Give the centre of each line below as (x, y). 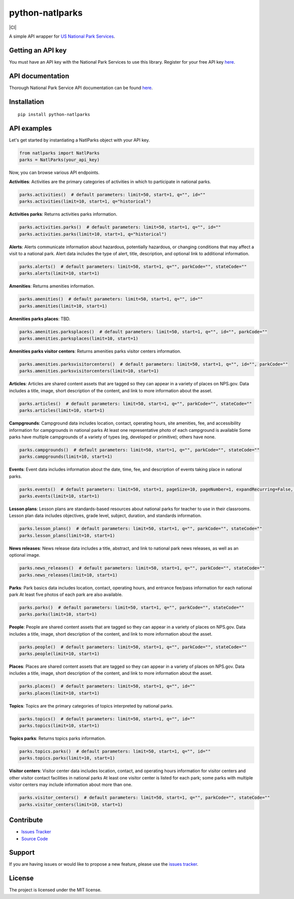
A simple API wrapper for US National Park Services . (62, 36)
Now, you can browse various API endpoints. (54, 173)
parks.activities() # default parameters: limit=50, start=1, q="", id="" (112, 194)
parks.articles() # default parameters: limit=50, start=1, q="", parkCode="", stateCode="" (136, 403)
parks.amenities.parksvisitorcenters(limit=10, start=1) (89, 371)
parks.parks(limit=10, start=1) (58, 614)
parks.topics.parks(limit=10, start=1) (67, 758)
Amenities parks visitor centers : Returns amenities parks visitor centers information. (95, 351)
